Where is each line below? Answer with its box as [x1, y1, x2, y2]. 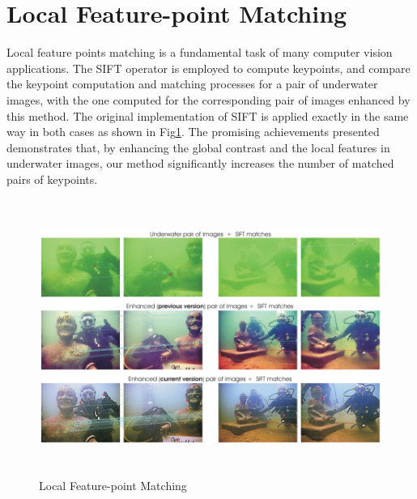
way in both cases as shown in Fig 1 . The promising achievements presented [6, 123, 380, 140]
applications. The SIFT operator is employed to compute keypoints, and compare [6, 59, 411, 76]
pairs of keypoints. [6, 170, 98, 187]
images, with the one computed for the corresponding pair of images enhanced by [6, 91, 411, 108]
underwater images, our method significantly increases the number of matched [6, 155, 394, 172]
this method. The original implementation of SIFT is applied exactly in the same [6, 107, 409, 124]
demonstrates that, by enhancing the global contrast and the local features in [6, 139, 390, 156]
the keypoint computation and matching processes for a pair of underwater [6, 75, 378, 92]
